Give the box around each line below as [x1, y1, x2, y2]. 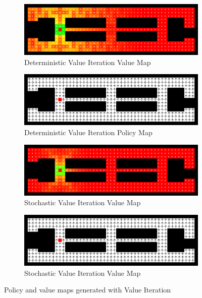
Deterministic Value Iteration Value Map [24, 56, 151, 67]
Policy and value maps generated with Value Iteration [4, 284, 171, 295]
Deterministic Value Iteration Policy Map [24, 127, 153, 137]
